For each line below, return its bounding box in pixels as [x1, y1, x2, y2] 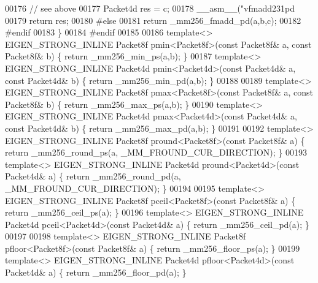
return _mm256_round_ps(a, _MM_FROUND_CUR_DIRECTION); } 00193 [5, 146, 307, 159]
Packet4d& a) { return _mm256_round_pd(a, [5, 170, 181, 183]
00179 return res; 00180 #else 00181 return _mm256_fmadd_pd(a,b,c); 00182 [5, 13, 301, 26]
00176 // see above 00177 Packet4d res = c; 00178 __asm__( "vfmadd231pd [5, 2, 295, 14]
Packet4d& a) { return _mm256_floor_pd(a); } [5, 266, 187, 279]
